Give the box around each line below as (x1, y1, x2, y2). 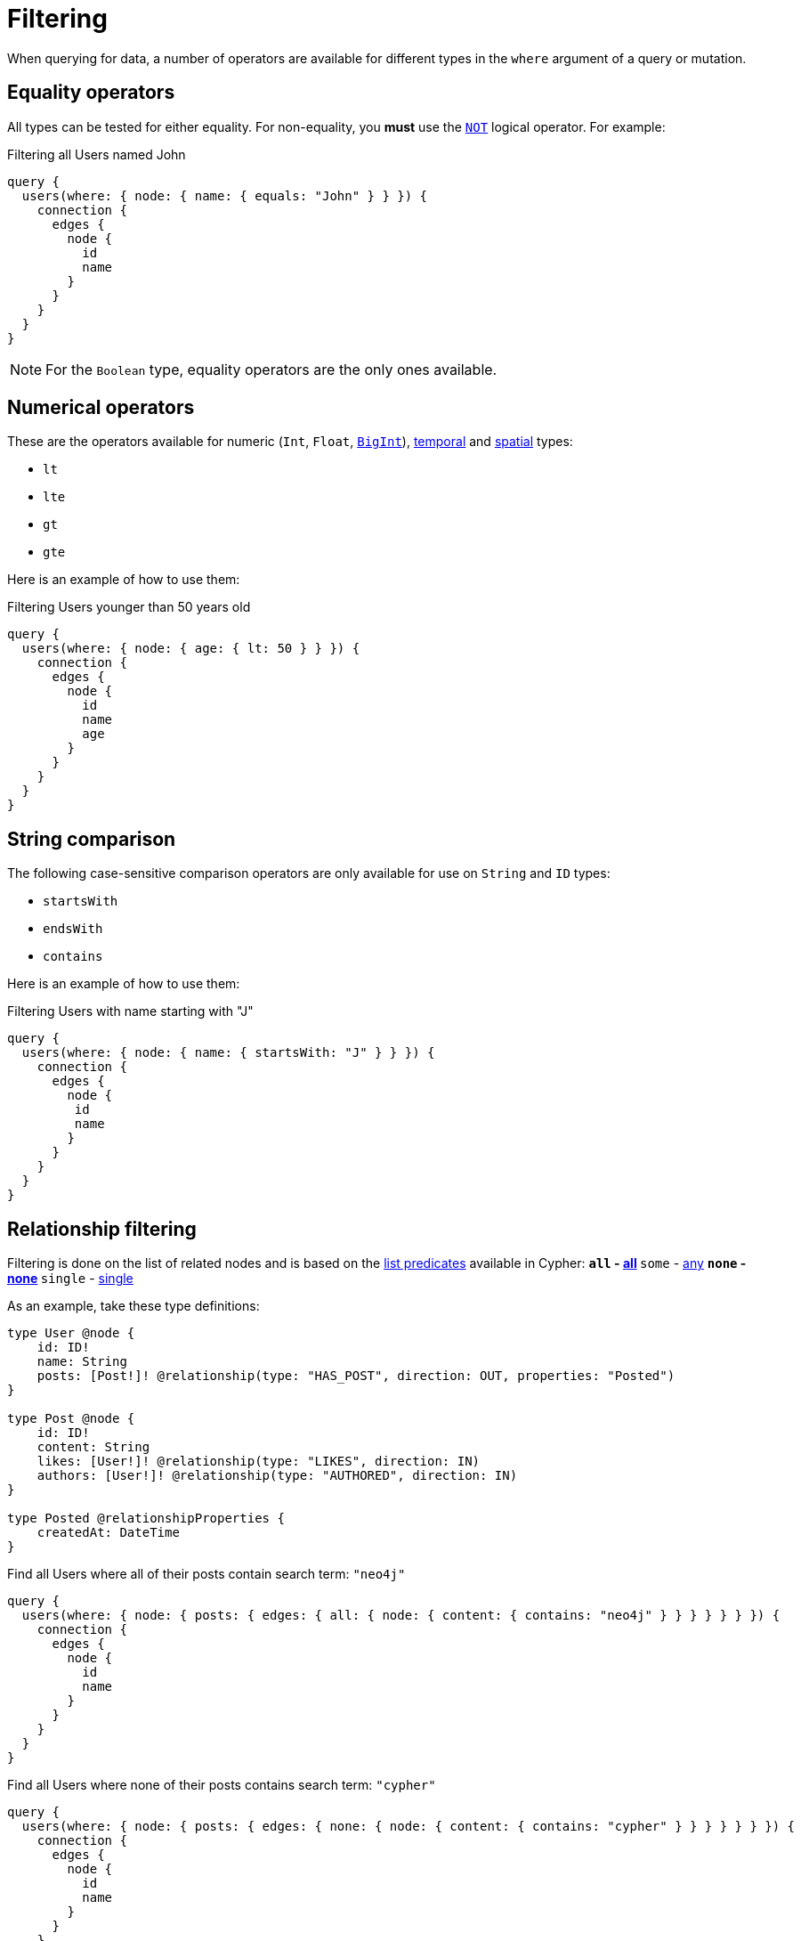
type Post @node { (7, 1411, 135, 1426)
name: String (36, 1354, 127, 1369)
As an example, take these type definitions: (7, 1298, 260, 1314)
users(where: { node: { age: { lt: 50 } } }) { (21, 641, 360, 656)
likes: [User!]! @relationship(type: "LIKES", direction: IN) (36, 1454, 481, 1469)
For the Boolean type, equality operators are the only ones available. (45, 360, 498, 378)
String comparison (7, 827, 176, 850)
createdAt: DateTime (36, 1525, 180, 1540)
